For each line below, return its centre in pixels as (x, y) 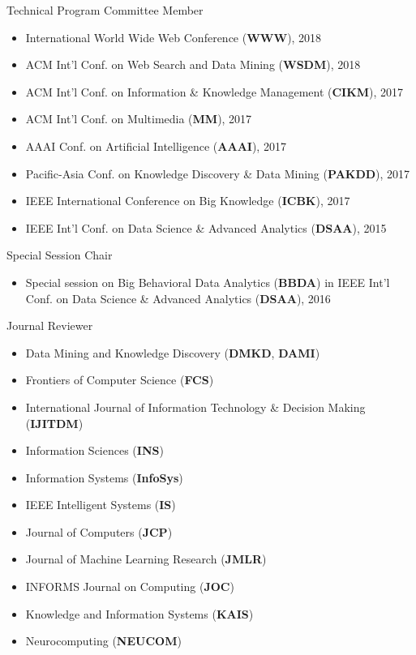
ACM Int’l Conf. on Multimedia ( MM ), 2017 (139, 119)
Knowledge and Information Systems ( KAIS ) (139, 613)
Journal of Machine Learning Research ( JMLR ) (146, 559)
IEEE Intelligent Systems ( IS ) (101, 505)
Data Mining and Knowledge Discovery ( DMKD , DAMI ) (173, 352)
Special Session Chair (60, 255)
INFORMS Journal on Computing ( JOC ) (130, 587)
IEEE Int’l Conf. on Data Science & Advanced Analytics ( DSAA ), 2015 (206, 227)
